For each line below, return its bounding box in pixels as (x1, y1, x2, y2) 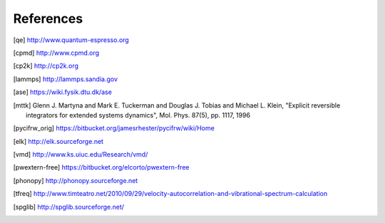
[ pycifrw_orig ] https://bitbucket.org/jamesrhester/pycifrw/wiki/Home (13, 124, 215, 133)
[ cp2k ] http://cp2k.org (13, 61, 78, 71)
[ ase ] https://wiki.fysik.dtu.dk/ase (13, 88, 112, 96)
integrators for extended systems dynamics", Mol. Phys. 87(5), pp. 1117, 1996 (26, 110, 251, 119)
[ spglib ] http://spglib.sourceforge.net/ (13, 202, 125, 211)
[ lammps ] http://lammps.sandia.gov (13, 75, 118, 83)
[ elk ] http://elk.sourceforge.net (13, 137, 103, 145)
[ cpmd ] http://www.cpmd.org (13, 48, 100, 57)
